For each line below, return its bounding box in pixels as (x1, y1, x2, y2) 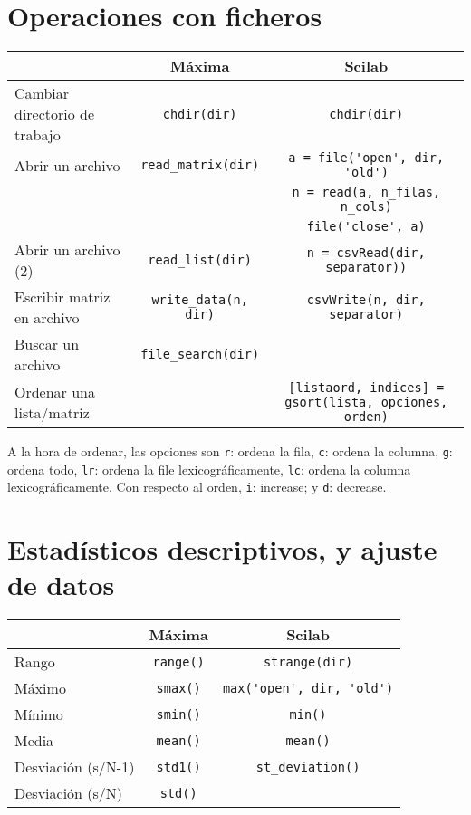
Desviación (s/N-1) (14, 756, 135, 778)
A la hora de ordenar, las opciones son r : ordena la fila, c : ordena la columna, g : (7, 442, 453, 461)
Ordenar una (14, 381, 96, 403)
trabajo (14, 124, 61, 146)
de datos (7, 566, 115, 603)
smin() (156, 706, 201, 722)
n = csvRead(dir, (306, 245, 426, 261)
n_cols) (340, 199, 392, 215)
